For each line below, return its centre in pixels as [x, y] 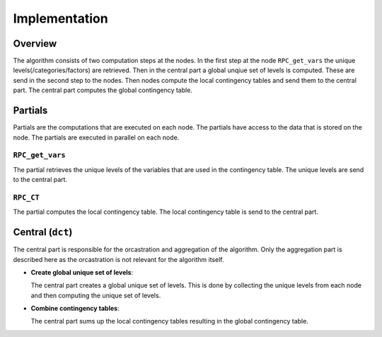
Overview [35, 44]
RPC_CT [27, 197]
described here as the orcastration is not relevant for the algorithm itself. [118, 259]
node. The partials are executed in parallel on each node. [96, 137]
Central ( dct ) [43, 233]
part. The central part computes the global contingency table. [103, 90]
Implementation [61, 18]
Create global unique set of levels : [82, 272]
